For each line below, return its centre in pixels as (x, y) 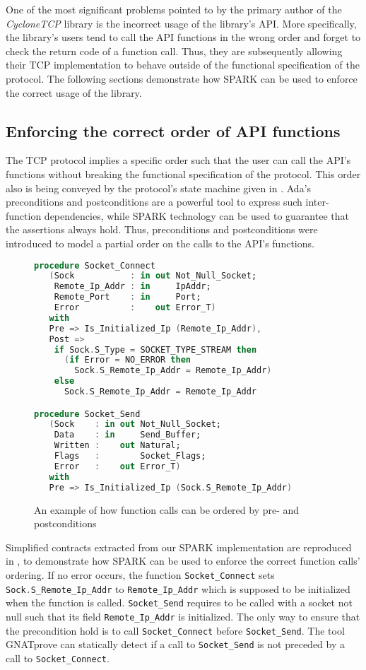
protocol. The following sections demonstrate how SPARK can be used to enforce (182, 78)
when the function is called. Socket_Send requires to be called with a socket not (179, 603)
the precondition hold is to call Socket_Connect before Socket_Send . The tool (175, 630)
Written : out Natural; (117, 446)
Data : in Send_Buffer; (128, 435)
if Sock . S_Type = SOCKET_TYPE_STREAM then (155, 349)
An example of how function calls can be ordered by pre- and (167, 509)
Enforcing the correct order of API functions (173, 130)
